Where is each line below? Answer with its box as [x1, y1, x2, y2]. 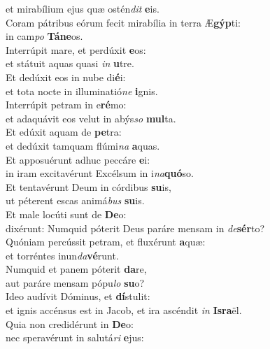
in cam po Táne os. [6, 29, 83, 43]
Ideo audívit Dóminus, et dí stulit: [6, 289, 150, 304]
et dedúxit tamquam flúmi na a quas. [6, 138, 160, 152]
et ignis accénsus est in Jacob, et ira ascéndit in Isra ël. [6, 303, 242, 318]
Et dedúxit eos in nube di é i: [6, 69, 126, 84]
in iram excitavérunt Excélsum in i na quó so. [6, 166, 194, 180]
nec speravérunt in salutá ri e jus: [6, 330, 144, 345]
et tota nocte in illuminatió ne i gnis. [6, 83, 158, 98]
